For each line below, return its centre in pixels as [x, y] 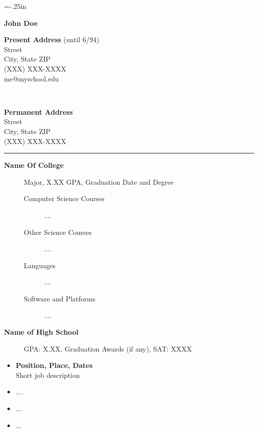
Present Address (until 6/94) [52, 39]
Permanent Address [38, 111]
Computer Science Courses [64, 198]
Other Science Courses [58, 232]
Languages [40, 265]
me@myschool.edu [32, 78]
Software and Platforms [60, 298]
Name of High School [41, 332]
